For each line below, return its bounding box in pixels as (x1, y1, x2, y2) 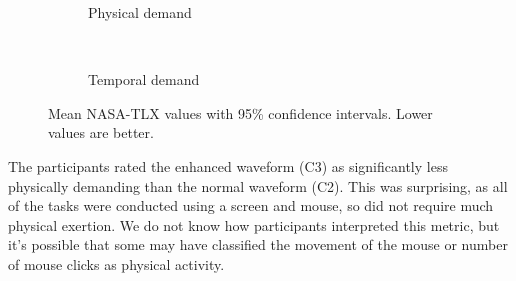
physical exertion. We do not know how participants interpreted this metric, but (8, 214, 500, 235)
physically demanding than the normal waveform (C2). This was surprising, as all (8, 175, 508, 196)
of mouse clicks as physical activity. (8, 253, 225, 274)
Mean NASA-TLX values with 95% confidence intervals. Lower (48, 102, 433, 123)
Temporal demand (88, 69, 200, 90)
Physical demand (88, 2, 192, 22)
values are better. (48, 122, 154, 143)
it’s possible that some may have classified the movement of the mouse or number (8, 234, 508, 255)
